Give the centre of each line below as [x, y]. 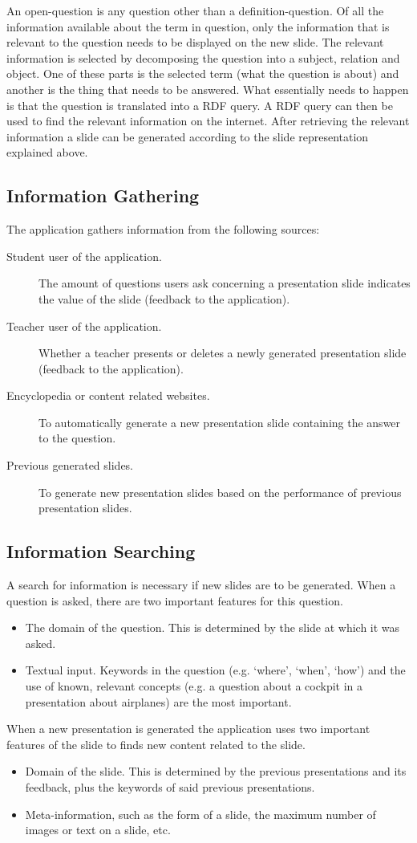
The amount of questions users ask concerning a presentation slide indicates [225, 283]
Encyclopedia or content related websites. [108, 395]
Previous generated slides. [70, 465]
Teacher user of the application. [84, 326]
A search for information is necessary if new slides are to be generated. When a [201, 585]
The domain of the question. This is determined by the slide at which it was [213, 627]
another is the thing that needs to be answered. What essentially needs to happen [208, 89]
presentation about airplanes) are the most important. [158, 701]
